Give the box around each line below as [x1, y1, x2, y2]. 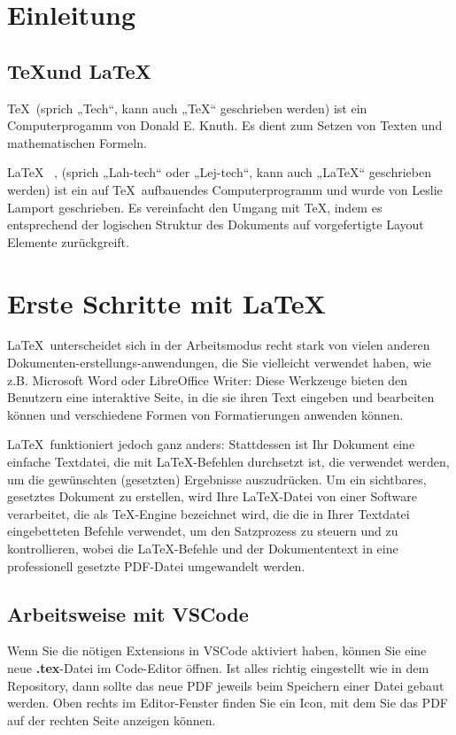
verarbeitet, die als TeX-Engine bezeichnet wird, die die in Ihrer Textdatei [7, 504, 410, 522]
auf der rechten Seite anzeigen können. [7, 710, 216, 729]
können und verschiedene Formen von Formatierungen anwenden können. [7, 405, 404, 423]
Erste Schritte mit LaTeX [7, 284, 326, 321]
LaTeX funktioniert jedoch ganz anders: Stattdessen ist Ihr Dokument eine [7, 435, 415, 453]
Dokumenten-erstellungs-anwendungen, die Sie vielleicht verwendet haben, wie [7, 353, 431, 372]
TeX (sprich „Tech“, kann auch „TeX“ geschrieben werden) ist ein [7, 98, 367, 117]
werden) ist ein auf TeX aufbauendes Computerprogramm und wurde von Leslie [7, 180, 443, 198]
